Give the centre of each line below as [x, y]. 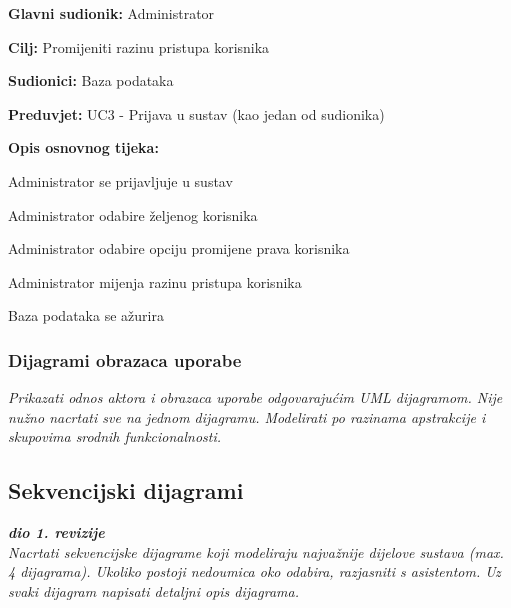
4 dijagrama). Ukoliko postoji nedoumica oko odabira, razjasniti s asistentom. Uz [254, 571]
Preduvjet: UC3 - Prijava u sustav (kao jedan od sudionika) [196, 113]
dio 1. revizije [56, 532]
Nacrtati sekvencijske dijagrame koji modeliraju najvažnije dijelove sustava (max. [256, 551]
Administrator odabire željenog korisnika [133, 214]
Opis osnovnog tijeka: [83, 147]
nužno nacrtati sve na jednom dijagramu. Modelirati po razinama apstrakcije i [247, 416]
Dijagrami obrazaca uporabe [125, 359]
